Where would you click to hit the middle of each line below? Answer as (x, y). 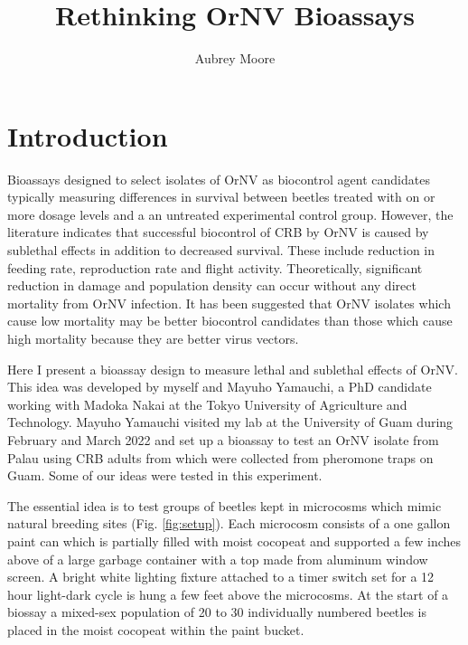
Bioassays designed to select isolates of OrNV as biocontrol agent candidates (219, 179)
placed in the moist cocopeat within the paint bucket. (156, 629)
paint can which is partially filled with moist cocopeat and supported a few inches (234, 541)
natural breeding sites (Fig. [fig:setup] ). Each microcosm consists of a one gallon (229, 523)
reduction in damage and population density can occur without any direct (212, 285)
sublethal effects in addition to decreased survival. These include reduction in (221, 250)
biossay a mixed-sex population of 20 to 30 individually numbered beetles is (217, 612)
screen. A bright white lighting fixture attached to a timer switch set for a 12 (221, 577)
